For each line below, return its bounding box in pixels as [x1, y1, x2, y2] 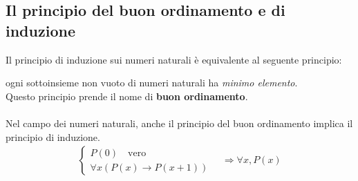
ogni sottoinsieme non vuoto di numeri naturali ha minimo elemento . [6, 75, 298, 90]
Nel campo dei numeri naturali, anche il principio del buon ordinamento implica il [6, 115, 353, 130]
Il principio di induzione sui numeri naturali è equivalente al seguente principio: [6, 52, 342, 66]
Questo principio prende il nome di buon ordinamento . [6, 88, 248, 103]
